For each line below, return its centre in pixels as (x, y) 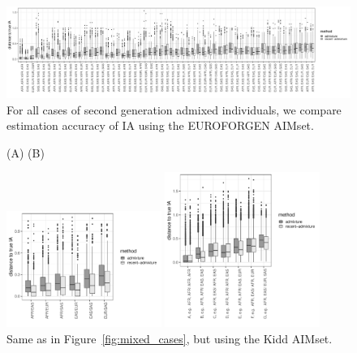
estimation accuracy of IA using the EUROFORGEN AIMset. (160, 125)
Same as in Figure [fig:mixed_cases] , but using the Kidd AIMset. (170, 338)
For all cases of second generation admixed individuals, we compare (174, 109)
